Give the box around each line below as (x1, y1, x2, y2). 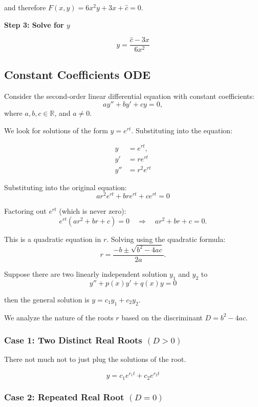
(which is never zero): (59, 206, 126, 216)
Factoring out (4, 206, 47, 216)
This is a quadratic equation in (4, 234, 101, 245)
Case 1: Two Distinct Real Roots (4, 334, 142, 347)
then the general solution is (4, 294, 90, 304)
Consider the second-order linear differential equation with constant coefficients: (4, 90, 254, 101)
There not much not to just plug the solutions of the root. (4, 354, 186, 364)
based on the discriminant (121, 312, 203, 322)
